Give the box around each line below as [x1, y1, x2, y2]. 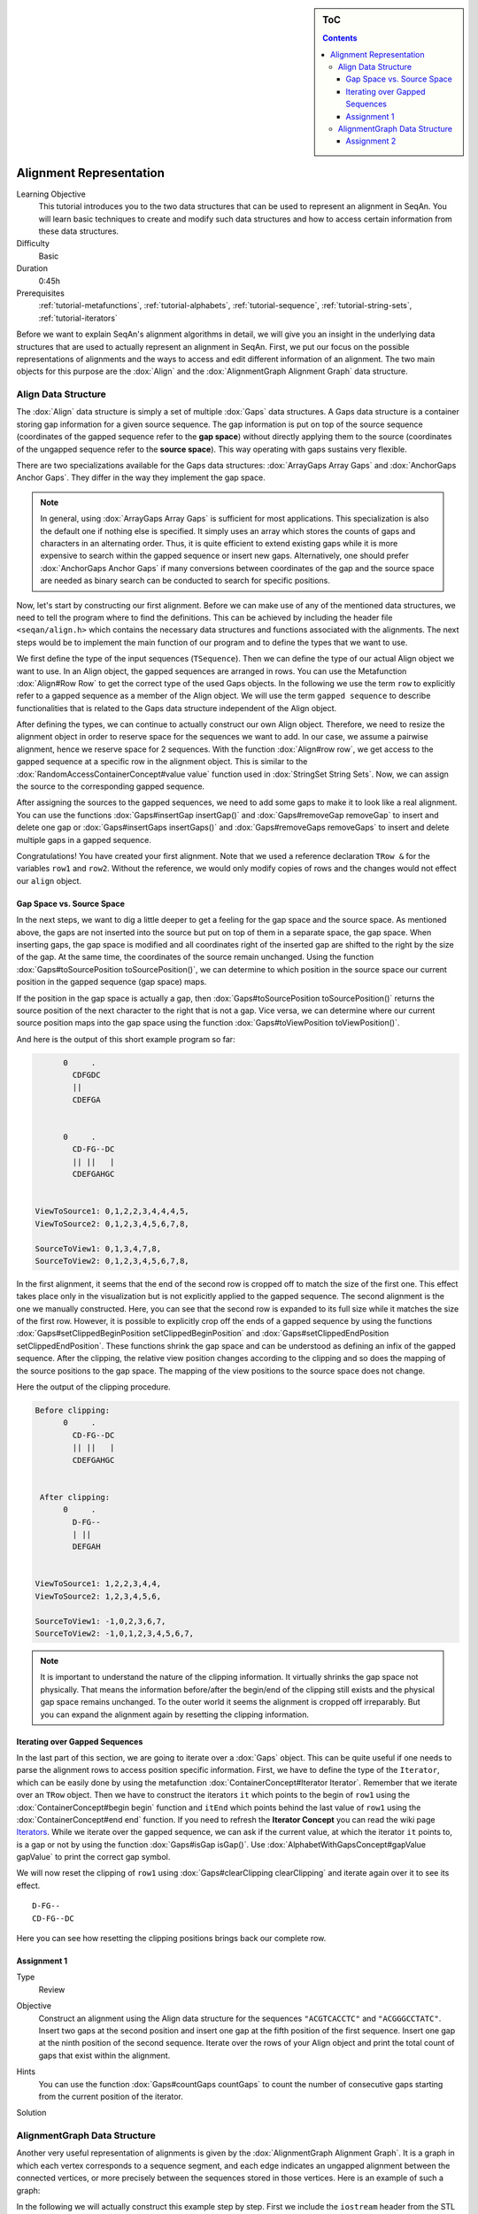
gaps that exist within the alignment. [38, 2050, 171, 2061]
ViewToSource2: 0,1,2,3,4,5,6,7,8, [35, 1219, 189, 1228]
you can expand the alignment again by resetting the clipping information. [40, 1709, 310, 1720]
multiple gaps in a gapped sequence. [16, 834, 152, 845]
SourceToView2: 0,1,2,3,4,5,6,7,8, [35, 1256, 189, 1266]
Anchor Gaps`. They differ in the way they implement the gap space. [16, 472, 266, 483]
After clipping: [40, 1492, 111, 1502]
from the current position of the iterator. [38, 2091, 183, 2102]
